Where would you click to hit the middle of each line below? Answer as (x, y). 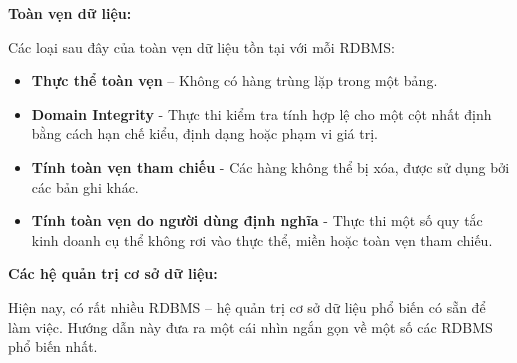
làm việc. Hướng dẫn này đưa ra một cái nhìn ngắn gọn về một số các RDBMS (250, 326)
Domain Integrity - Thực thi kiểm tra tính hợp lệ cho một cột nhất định (261, 113)
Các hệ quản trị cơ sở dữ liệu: (113, 273)
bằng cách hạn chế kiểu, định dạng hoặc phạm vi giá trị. (204, 133)
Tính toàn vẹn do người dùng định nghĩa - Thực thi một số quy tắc (257, 220)
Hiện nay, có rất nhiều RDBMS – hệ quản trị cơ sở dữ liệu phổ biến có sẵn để (247, 306)
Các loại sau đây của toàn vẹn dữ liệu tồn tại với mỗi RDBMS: (201, 46)
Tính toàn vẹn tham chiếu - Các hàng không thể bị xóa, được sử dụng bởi (270, 166)
